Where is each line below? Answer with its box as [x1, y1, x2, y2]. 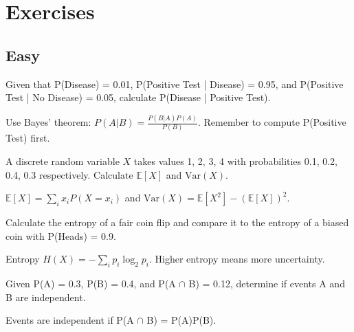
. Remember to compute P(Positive [197, 115, 346, 129]
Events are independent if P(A [5, 313, 134, 327]
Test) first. [5, 131, 50, 145]
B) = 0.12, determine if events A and [188, 276, 345, 291]
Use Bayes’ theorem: [5, 115, 91, 129]
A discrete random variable [5, 153, 120, 168]
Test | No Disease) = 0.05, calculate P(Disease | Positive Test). [5, 90, 271, 104]
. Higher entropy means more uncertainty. [148, 252, 325, 266]
